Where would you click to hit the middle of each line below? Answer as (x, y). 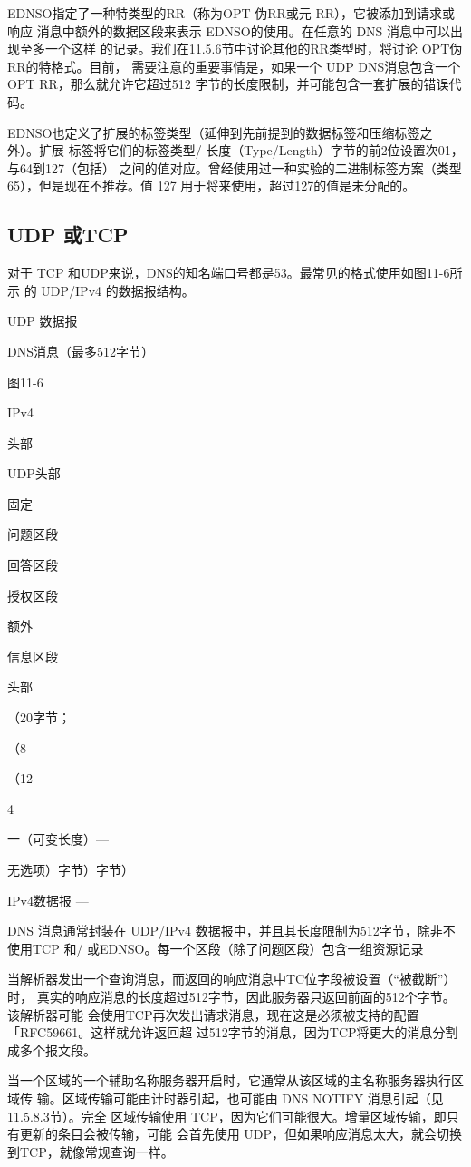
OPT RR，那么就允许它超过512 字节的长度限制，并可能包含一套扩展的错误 (228, 84)
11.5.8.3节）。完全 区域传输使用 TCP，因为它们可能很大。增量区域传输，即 (227, 1116)
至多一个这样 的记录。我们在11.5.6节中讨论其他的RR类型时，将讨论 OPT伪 (241, 49)
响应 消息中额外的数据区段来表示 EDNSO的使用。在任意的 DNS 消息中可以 (229, 30)
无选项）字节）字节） (71, 870)
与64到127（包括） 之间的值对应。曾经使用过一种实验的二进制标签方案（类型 (235, 167)
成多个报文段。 (52, 1049)
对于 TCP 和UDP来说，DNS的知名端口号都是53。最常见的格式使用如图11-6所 (235, 273)
